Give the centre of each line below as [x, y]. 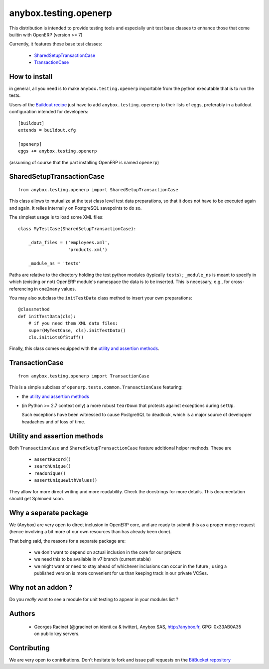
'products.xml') [88, 249]
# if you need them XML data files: [73, 324]
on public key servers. [57, 634]
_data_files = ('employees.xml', [69, 243]
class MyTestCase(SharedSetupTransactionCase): [77, 229]
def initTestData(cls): [47, 316]
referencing [21, 289]
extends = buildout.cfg [47, 130]
